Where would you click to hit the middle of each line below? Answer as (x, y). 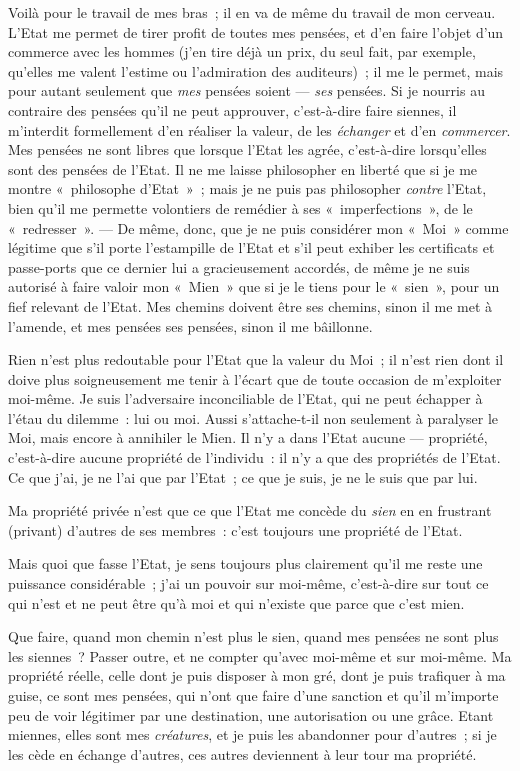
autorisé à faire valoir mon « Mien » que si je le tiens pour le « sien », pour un (254, 286)
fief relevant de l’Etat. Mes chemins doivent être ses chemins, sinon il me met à (250, 305)
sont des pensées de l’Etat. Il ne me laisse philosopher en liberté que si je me (243, 168)
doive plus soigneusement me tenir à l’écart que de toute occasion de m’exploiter (255, 378)
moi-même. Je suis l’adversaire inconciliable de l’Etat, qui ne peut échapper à (245, 398)
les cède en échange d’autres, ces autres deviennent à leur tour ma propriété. (242, 753)
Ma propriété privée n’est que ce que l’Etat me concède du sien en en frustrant (250, 510)
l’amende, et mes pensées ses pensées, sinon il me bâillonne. (190, 325)
